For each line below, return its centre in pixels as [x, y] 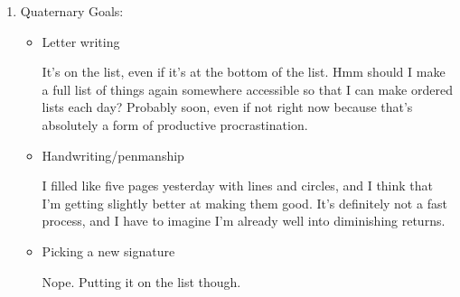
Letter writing [81, 41]
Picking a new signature [108, 251]
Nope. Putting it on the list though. [141, 281]
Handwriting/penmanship [113, 155]
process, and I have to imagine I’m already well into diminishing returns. [244, 221]
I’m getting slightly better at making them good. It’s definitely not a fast [244, 203]
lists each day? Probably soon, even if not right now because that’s [227, 107]
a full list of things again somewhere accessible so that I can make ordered [247, 89]
